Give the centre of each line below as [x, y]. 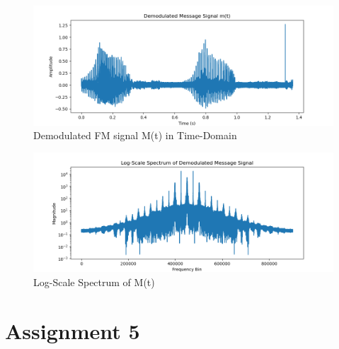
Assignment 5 [73, 330]
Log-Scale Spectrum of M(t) [94, 282]
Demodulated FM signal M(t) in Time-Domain [135, 135]
